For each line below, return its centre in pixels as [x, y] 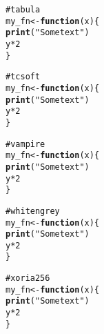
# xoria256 [28, 278]
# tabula [23, 10]
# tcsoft [23, 77]
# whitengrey [33, 211]
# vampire [25, 144]
